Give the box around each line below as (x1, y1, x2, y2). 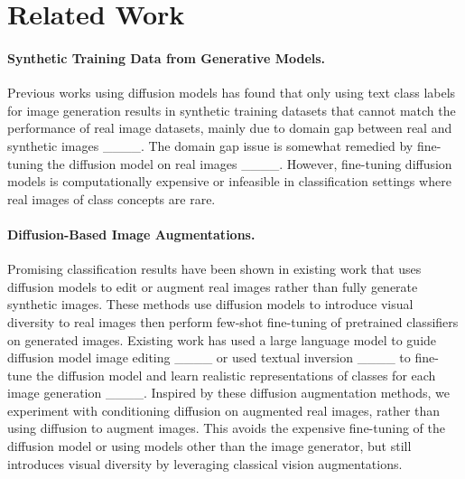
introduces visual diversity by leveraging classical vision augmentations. (7, 454, 403, 473)
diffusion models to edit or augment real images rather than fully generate (7, 277, 418, 296)
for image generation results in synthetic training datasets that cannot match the (7, 100, 456, 119)
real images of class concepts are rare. (7, 189, 216, 208)
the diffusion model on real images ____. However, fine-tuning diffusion (47, 154, 452, 173)
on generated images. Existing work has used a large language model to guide (7, 330, 437, 349)
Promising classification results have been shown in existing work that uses (7, 259, 422, 278)
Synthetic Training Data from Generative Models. (7, 48, 326, 67)
